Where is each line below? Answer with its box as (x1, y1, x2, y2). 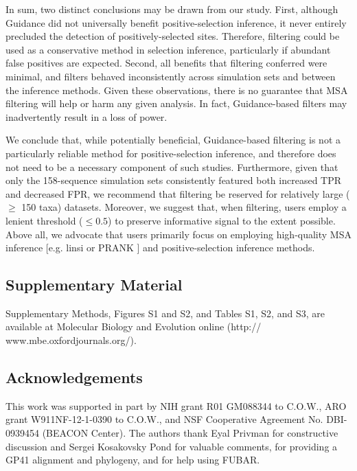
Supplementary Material (5, 274, 183, 295)
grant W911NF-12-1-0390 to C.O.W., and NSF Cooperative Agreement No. (5, 412, 323, 426)
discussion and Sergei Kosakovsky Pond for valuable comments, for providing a (5, 439, 338, 453)
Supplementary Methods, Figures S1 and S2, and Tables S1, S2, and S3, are (5, 306, 325, 320)
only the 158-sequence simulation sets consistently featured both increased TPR (5, 173, 342, 187)
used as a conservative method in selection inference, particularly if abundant (5, 42, 331, 56)
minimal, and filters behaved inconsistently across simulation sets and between (5, 69, 336, 83)
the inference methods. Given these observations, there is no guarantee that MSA (5, 82, 348, 97)
